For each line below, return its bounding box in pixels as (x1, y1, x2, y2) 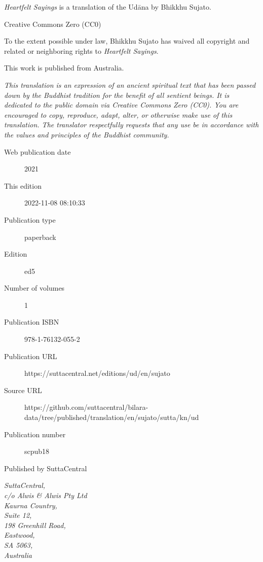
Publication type (4, 214, 56, 225)
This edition (4, 180, 42, 191)
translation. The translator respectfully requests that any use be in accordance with (4, 119, 259, 130)
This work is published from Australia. (4, 62, 124, 73)
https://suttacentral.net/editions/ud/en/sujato (24, 368, 170, 378)
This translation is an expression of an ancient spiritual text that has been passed (4, 79, 256, 90)
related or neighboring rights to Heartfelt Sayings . (4, 45, 159, 56)
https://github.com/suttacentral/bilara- (24, 402, 148, 412)
